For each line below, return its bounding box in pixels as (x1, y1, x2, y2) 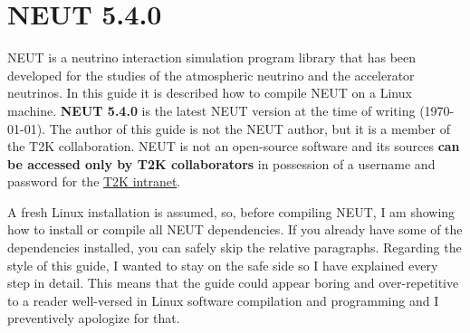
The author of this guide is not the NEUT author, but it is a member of (49, 119, 450, 138)
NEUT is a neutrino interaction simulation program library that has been (7, 48, 417, 67)
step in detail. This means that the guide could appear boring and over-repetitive (7, 273, 459, 292)
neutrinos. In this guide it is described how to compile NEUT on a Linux (7, 83, 412, 102)
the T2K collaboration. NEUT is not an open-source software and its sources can (7, 137, 460, 156)
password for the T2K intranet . (7, 172, 181, 191)
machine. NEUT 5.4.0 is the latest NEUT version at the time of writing (7, 100, 416, 119)
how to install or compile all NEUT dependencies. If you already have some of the (7, 220, 463, 239)
